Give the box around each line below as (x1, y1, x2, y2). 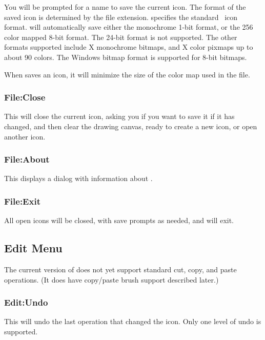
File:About (4, 153, 50, 166)
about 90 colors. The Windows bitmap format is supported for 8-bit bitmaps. (4, 51, 247, 62)
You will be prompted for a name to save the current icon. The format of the (4, 2, 246, 12)
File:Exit (4, 194, 40, 207)
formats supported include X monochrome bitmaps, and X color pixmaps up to (4, 42, 253, 52)
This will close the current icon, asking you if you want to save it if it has (4, 111, 235, 122)
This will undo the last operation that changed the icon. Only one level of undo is (4, 316, 261, 327)
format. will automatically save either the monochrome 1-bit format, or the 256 (4, 22, 253, 32)
